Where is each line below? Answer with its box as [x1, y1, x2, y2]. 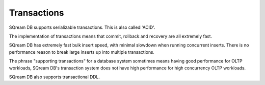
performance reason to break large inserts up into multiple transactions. [9, 49, 155, 55]
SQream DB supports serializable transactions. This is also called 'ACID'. [9, 24, 156, 30]
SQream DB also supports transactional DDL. [9, 74, 100, 80]
